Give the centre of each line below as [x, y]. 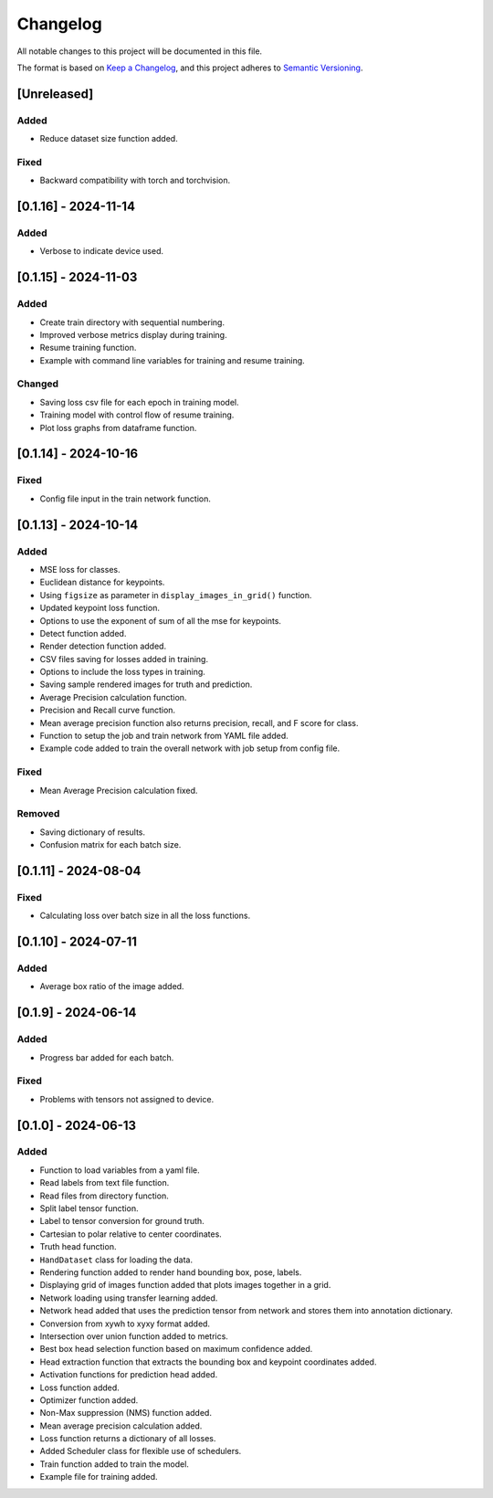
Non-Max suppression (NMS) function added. [126, 1413]
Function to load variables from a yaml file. [120, 1170]
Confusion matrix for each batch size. [110, 845]
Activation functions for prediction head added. [129, 1375]
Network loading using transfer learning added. [129, 1298]
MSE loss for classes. [80, 569]
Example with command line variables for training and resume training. [172, 360]
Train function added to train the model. [114, 1464]
